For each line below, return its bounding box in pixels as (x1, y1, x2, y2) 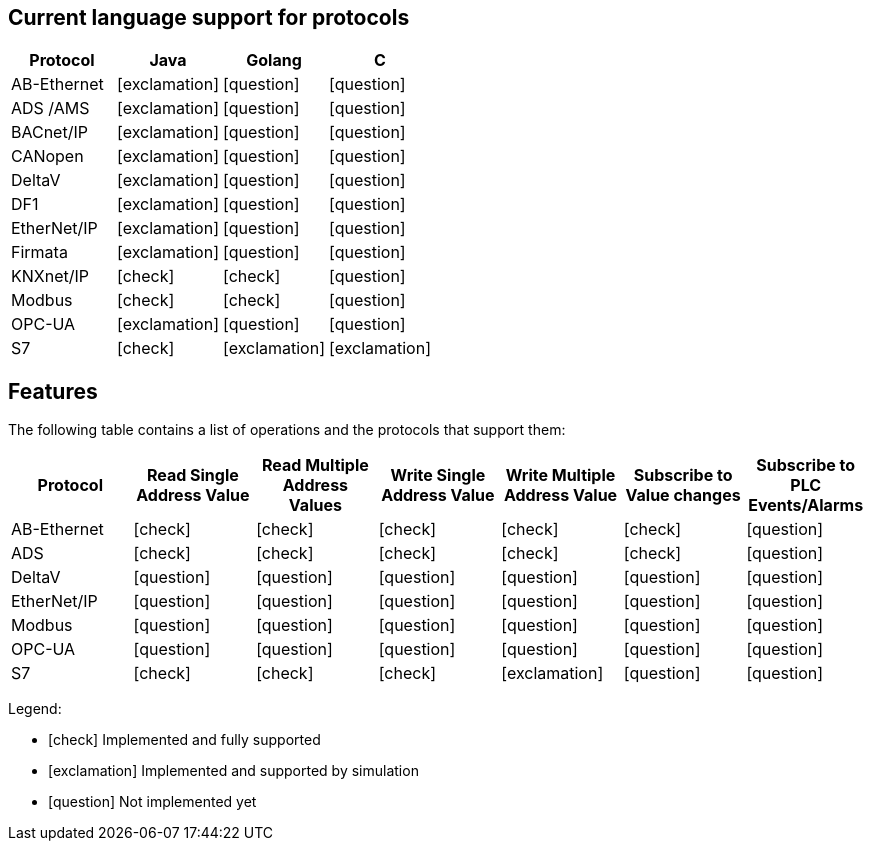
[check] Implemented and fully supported (48, 731, 321, 749)
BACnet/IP (11, 122, 88, 143)
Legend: (8, 700, 62, 718)
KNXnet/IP (11, 266, 90, 287)
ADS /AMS (11, 98, 90, 119)
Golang (246, 50, 302, 71)
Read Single (146, 465, 239, 486)
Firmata (11, 242, 68, 263)
